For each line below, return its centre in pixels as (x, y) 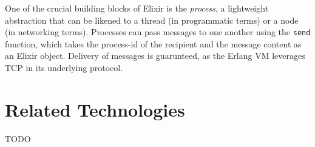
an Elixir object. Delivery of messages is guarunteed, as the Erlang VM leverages (155, 56)
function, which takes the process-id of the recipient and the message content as (153, 43)
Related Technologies (95, 109)
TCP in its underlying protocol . (64, 68)
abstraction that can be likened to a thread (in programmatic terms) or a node (152, 20)
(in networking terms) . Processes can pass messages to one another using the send (158, 32)
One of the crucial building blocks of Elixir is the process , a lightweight (137, 8)
